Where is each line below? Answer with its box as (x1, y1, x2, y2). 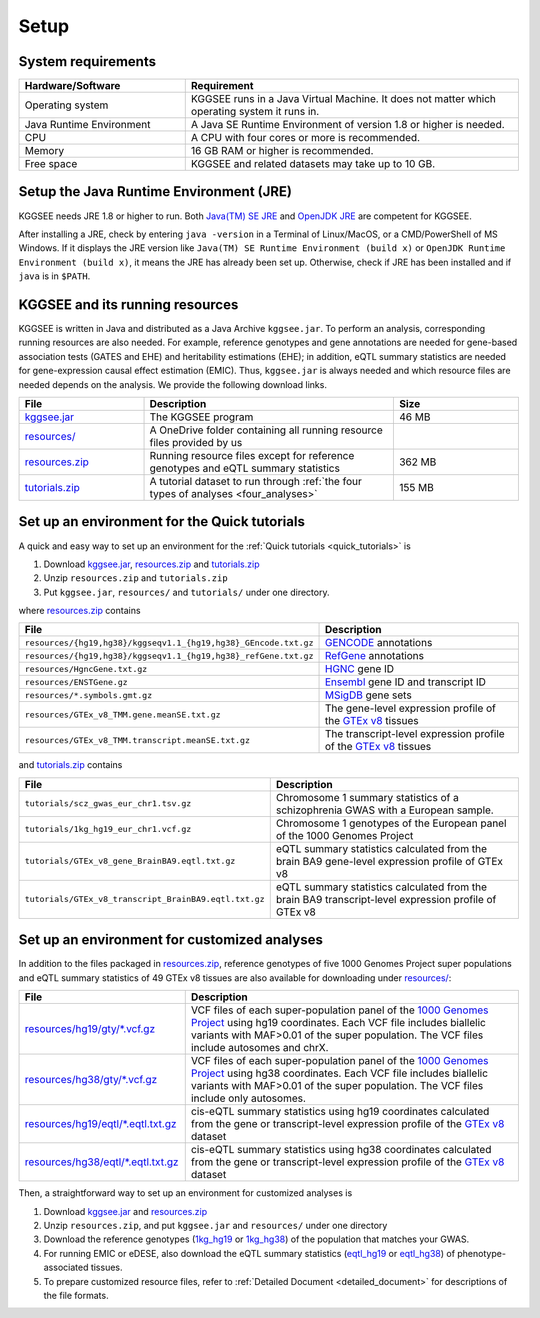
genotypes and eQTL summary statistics (149, 461, 340, 475)
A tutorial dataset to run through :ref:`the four (149, 475, 362, 488)
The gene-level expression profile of (324, 701, 497, 715)
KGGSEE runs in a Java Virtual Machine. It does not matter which (190, 92, 497, 106)
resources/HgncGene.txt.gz (24, 663, 148, 674)
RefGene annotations (324, 649, 425, 663)
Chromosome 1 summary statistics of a (275, 790, 459, 804)
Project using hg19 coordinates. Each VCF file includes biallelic (190, 1016, 487, 1030)
